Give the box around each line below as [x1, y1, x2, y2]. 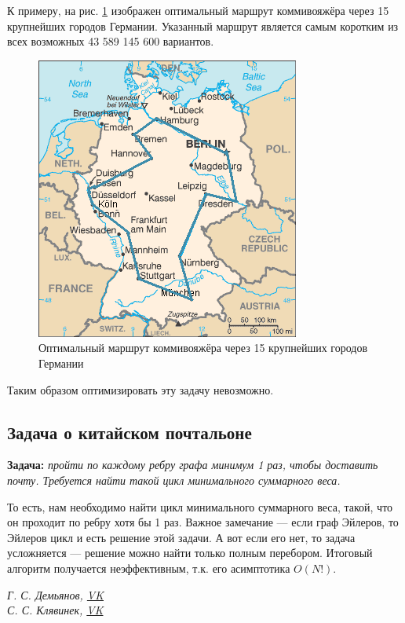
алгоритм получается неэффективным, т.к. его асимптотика [7, 559, 290, 576]
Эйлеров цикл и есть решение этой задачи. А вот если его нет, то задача [7, 529, 356, 545]
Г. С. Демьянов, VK [7, 586, 104, 603]
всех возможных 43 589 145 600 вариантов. [7, 33, 214, 49]
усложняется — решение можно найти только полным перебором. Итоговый [7, 544, 373, 561]
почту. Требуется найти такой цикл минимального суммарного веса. [7, 471, 341, 488]
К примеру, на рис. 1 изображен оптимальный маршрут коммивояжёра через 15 [7, 2, 389, 18]
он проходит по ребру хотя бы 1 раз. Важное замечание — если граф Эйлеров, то [7, 514, 399, 530]
